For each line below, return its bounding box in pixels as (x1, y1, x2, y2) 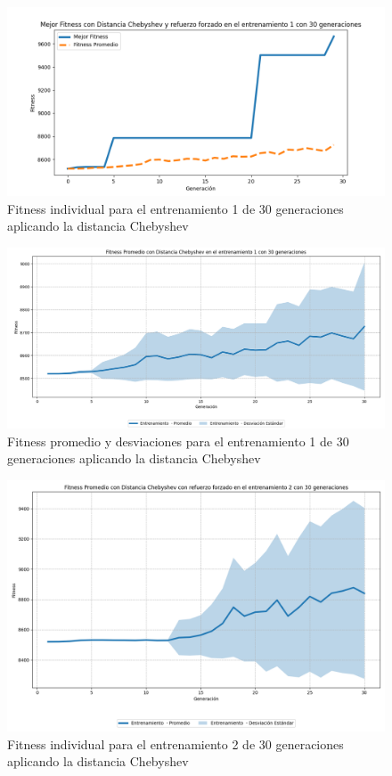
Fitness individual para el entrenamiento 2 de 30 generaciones (7, 734, 344, 753)
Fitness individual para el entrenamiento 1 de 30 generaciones (7, 199, 344, 217)
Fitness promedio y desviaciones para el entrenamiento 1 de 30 (7, 431, 349, 450)
